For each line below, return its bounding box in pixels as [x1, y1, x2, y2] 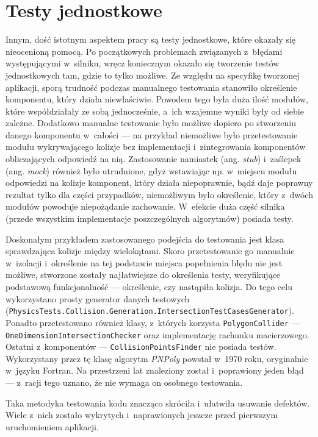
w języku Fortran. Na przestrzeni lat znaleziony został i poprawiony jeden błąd [5, 364, 304, 377]
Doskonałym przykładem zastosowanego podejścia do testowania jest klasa [5, 232, 284, 245]
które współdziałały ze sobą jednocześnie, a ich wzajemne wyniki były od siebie [5, 104, 304, 117]
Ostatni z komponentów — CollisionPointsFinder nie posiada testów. [5, 340, 276, 353]
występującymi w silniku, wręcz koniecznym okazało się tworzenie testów [5, 57, 280, 69]
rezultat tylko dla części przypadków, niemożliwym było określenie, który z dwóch [5, 188, 313, 201]
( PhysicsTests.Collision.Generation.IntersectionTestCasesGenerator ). [5, 304, 294, 317]
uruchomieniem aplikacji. [5, 420, 99, 433]
